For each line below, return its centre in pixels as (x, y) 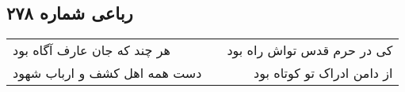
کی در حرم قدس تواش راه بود (310, 50)
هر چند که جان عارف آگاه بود (92, 50)
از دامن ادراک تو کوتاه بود (323, 73)
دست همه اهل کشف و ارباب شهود (107, 73)
